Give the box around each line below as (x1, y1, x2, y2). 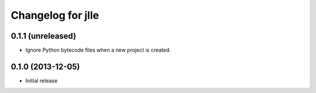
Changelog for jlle (11, 9, 99, 22)
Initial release (25, 77, 58, 84)
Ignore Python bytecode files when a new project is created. (25, 47, 171, 54)
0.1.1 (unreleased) (11, 31, 76, 41)
